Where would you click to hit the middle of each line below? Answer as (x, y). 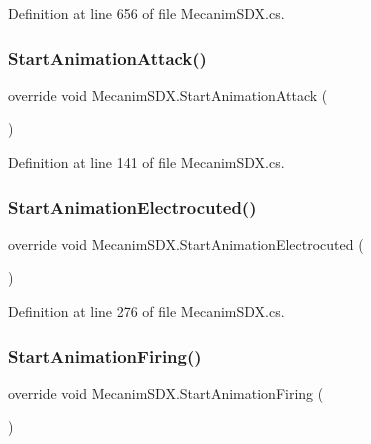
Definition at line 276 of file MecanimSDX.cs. (146, 311)
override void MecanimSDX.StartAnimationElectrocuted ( (186, 243)
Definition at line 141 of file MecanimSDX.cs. (146, 162)
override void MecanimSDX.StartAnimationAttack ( (168, 94)
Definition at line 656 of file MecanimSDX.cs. (146, 13)
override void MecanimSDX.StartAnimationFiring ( (166, 392)
